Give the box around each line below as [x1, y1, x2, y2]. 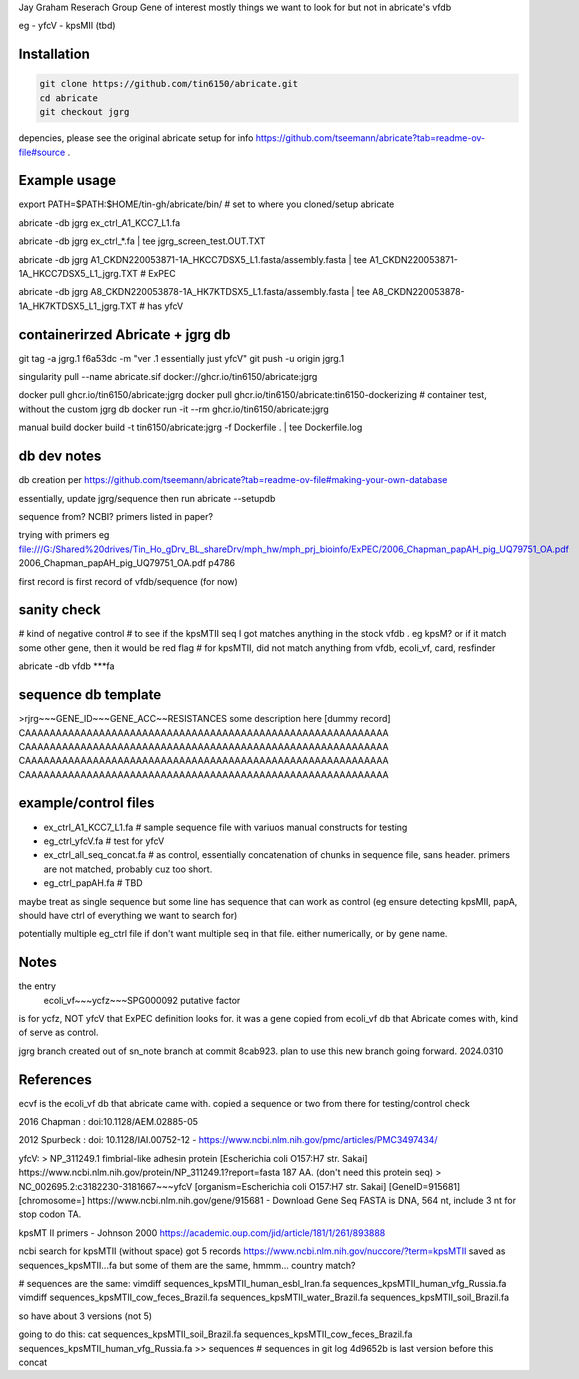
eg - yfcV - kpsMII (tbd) [18, 20, 116, 32]
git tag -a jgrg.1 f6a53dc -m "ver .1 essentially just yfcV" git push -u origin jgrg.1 [18, 352, 345, 364]
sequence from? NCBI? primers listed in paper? [18, 510, 214, 522]
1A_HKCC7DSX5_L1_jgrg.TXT [18, 268, 139, 280]
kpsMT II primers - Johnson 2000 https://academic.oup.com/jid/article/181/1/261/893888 [18, 1226, 386, 1239]
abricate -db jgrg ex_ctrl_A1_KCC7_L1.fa [18, 216, 181, 229]
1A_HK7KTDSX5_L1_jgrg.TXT [18, 300, 137, 312]
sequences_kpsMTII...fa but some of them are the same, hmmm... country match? [18, 1259, 356, 1271]
